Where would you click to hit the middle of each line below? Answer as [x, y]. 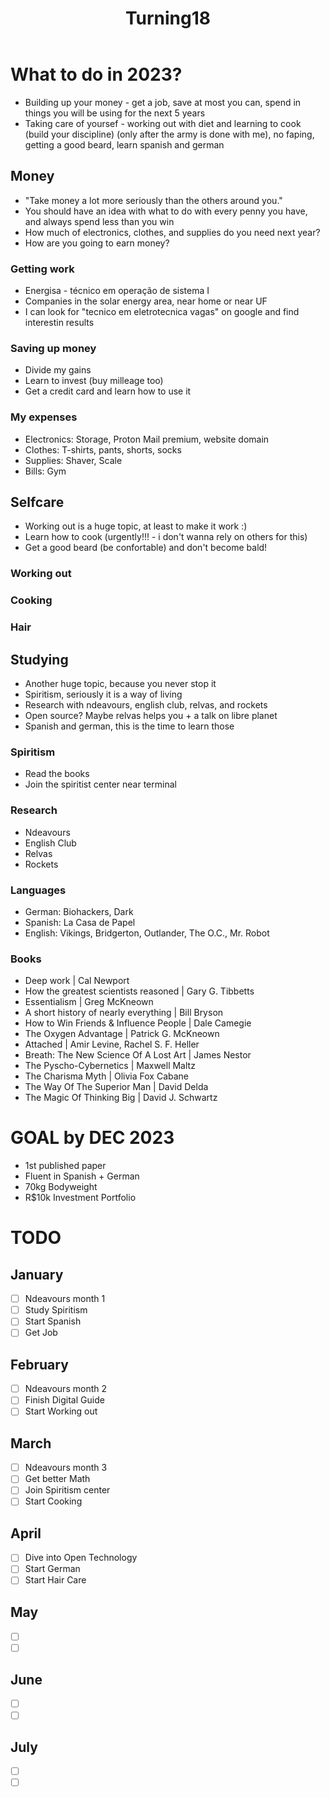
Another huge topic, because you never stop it [120, 684]
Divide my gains [58, 370]
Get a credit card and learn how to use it [108, 391]
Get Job [41, 1333]
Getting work [42, 269]
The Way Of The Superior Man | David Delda [116, 1087]
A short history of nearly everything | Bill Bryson [124, 1013]
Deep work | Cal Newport [77, 981]
